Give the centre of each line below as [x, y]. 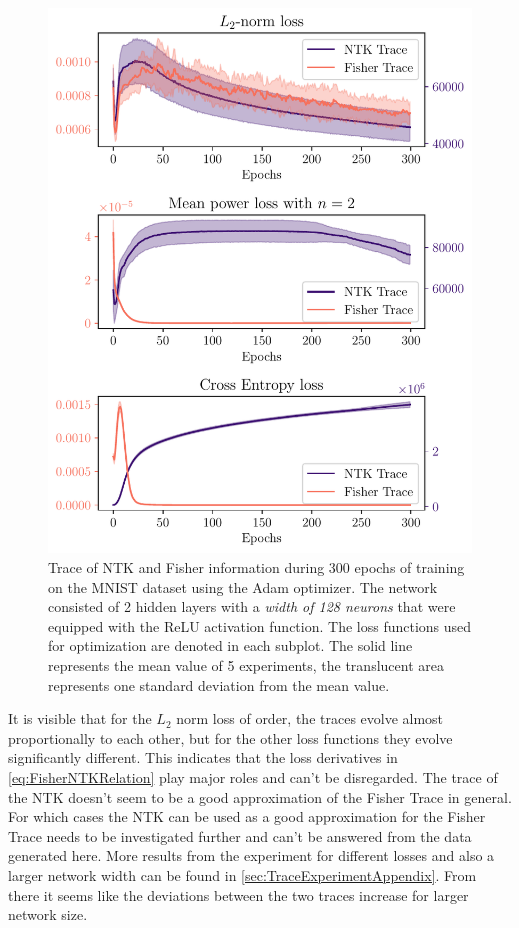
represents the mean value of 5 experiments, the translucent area [246, 665]
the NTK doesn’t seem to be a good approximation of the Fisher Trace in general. [260, 796]
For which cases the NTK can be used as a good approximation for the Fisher [247, 816]
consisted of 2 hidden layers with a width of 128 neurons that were [252, 606]
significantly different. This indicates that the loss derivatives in [203, 757]
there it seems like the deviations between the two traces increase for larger [238, 894]
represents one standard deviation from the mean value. [219, 684]
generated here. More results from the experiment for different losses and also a [251, 855]
